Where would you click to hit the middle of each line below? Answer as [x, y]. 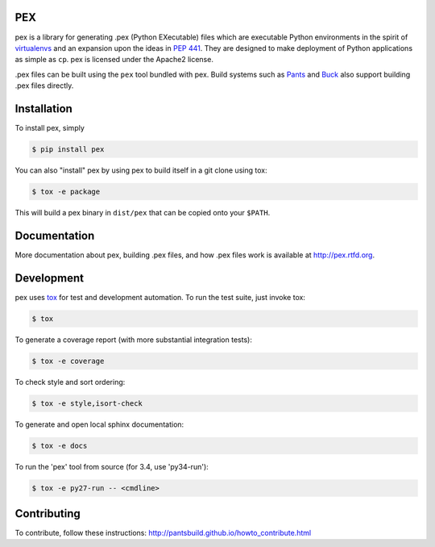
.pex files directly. [44, 86]
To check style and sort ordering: [70, 382]
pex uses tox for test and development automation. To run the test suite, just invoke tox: [160, 297]
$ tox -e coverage [68, 361]
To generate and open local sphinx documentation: [99, 424]
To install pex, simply [50, 127]
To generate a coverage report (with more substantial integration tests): [134, 340]
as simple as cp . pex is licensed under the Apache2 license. [114, 60]
